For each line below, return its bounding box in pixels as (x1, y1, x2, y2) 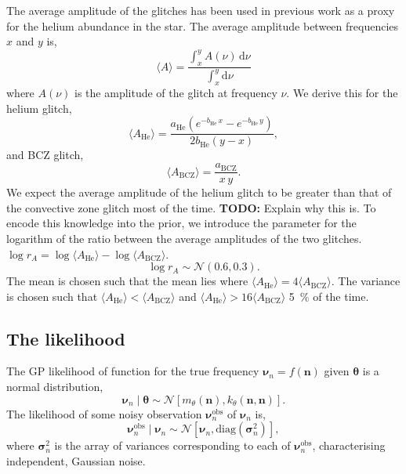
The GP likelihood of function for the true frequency (6, 363, 259, 379)
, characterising (312, 437, 386, 454)
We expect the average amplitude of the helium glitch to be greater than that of (6, 184, 392, 201)
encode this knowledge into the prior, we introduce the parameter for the (6, 215, 357, 231)
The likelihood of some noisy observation (6, 405, 202, 422)
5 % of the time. (288, 288, 369, 304)
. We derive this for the (286, 85, 398, 101)
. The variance (331, 273, 401, 289)
